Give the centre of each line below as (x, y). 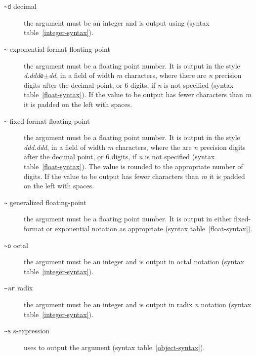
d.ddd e (34, 75)
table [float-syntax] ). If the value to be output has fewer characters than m (137, 94)
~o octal (16, 245)
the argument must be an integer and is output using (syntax (117, 22)
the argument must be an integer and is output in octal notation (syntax (134, 262)
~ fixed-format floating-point (47, 121)
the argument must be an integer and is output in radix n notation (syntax (138, 304)
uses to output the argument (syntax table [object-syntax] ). (114, 347)
